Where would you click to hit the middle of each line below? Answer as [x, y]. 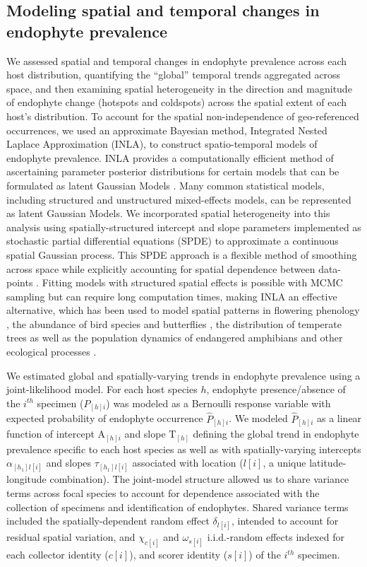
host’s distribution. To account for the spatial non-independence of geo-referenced [183, 116]
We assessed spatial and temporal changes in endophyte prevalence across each [177, 60]
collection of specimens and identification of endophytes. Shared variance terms [178, 507]
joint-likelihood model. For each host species [102, 389]
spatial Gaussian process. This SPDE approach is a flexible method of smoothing [182, 254]
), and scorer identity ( [179, 555]
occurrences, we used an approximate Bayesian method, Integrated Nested [167, 130]
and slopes [69, 463]
